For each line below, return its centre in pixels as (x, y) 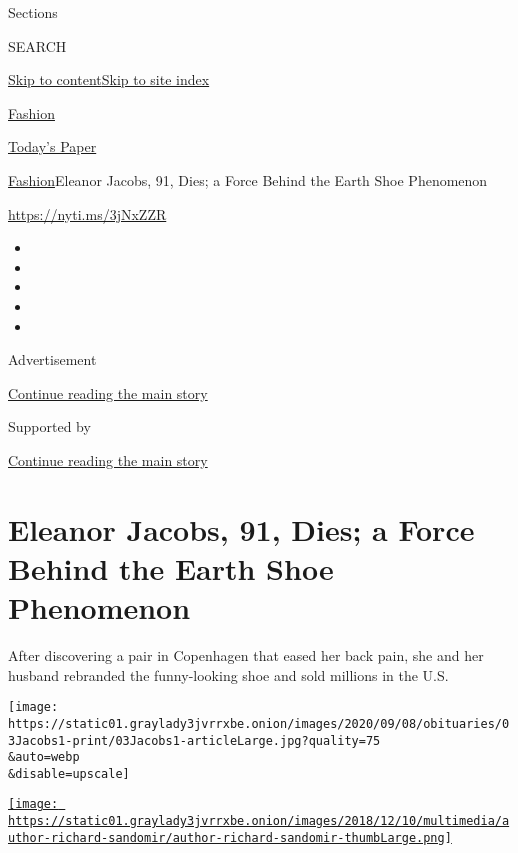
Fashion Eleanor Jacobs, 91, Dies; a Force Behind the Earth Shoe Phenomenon (248, 179)
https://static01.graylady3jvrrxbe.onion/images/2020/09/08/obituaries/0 (259, 723)
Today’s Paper (52, 146)
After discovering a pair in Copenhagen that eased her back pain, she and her (246, 655)
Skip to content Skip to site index (109, 79)
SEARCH (37, 45)
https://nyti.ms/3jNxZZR (87, 213)
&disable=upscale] (69, 773)
